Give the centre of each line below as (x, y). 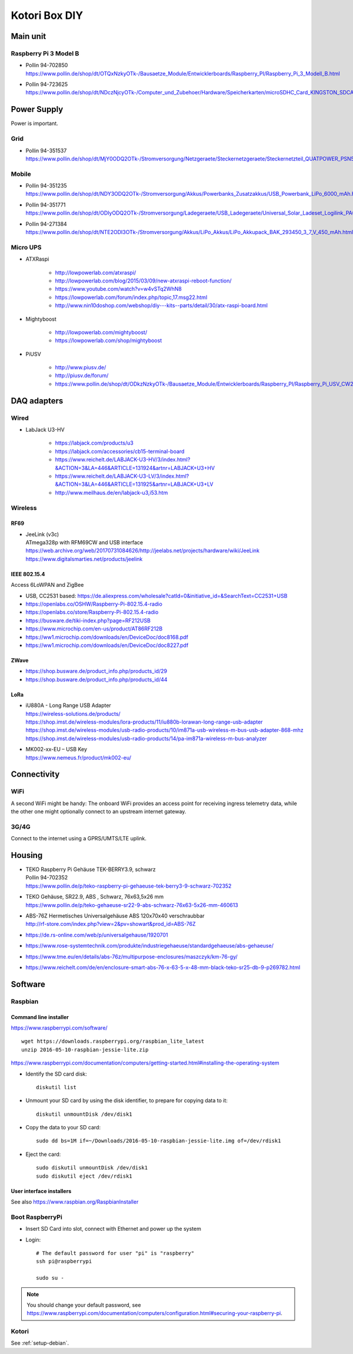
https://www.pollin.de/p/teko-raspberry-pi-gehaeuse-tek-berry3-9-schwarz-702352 (129, 886)
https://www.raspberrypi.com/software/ (59, 1028)
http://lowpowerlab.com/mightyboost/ (101, 332)
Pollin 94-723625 (47, 84)
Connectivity (35, 775)
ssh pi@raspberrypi (64, 1261)
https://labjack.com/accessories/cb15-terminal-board (120, 451)
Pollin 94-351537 (46, 150)
